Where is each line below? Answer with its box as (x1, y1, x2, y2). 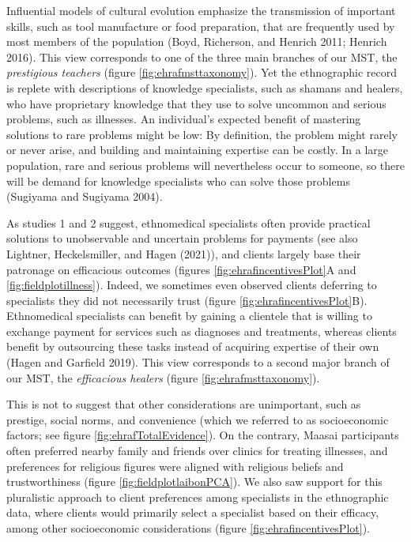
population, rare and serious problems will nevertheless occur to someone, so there (6, 156, 405, 173)
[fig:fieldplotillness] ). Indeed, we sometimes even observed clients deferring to (6, 277, 377, 293)
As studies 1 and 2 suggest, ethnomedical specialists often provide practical (6, 214, 371, 231)
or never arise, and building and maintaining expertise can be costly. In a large (6, 141, 389, 158)
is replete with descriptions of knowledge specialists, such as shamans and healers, (6, 79, 403, 96)
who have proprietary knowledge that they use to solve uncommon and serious (6, 95, 386, 111)
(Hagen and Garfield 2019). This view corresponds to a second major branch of (6, 354, 390, 371)
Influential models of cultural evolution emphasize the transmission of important (6, 2, 396, 18)
